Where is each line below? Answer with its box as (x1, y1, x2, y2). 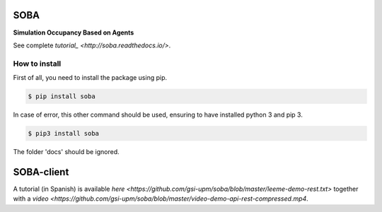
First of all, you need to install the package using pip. (13, 73, 168, 82)
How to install (13, 59, 62, 69)
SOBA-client (13, 166, 69, 178)
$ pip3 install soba (28, 129, 99, 137)
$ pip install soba (28, 93, 95, 100)
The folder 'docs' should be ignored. (13, 147, 120, 155)
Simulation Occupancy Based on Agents (13, 28, 134, 37)
